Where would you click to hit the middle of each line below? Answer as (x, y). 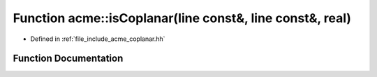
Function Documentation (68, 59)
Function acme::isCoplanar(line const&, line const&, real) (182, 18)
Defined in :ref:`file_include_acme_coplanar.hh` (98, 39)
